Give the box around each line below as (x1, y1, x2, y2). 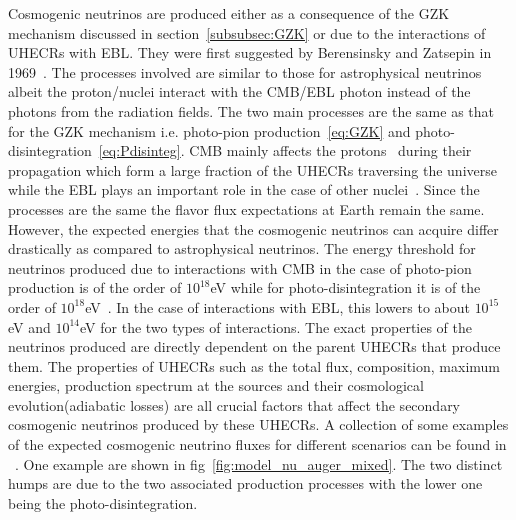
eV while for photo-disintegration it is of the (210, 277, 481, 298)
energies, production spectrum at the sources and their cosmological (8, 375, 424, 396)
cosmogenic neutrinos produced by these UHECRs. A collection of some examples (8, 414, 509, 435)
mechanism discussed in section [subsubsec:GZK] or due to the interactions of (8, 22, 486, 43)
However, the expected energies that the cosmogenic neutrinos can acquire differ (8, 218, 499, 239)
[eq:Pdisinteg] (98, 140, 181, 161)
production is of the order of (8, 277, 182, 298)
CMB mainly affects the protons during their (189, 140, 472, 161)
